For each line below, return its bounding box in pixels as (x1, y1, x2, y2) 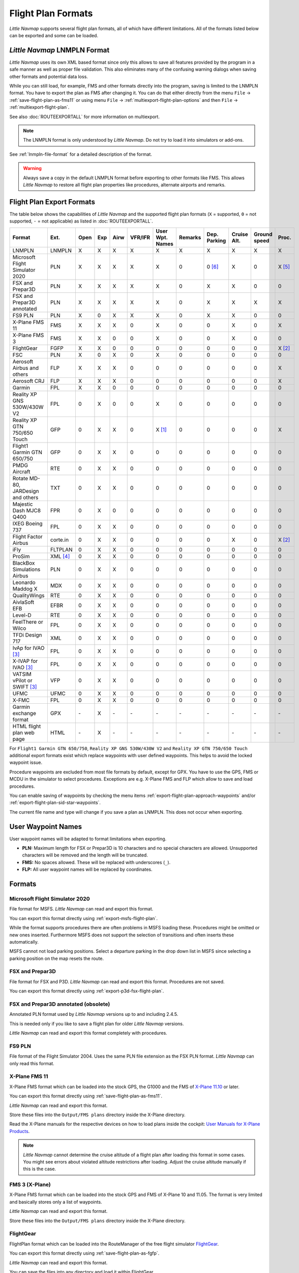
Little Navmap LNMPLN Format (9, 46, 110, 54)
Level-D (12, 612, 32, 619)
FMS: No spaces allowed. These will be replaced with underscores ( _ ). (22, 859, 171, 865)
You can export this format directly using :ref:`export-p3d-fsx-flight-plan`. (9, 988, 164, 994)
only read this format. (9, 1060, 54, 1066)
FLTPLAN (50, 546, 73, 553)
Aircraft (12, 468, 31, 475)
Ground (253, 231, 273, 238)
